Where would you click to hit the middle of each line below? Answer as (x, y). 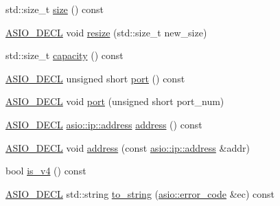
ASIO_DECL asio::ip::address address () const (104, 124)
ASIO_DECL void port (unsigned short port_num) (115, 101)
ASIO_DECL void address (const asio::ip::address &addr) (128, 147)
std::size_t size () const (55, 9)
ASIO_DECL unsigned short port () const (95, 78)
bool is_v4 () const (46, 171)
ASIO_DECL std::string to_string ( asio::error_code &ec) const (140, 193)
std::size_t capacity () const (65, 55)
